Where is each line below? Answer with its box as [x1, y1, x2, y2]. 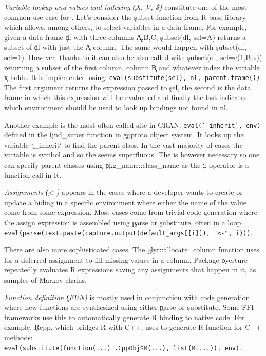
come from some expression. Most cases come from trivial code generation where [4, 207, 257, 217]
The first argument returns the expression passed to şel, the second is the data [4, 82, 251, 92]
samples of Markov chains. [4, 274, 87, 285]
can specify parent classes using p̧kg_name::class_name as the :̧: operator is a [4, 160, 249, 170]
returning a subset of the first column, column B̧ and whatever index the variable [4, 62, 260, 72]
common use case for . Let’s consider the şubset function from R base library [4, 11, 246, 22]
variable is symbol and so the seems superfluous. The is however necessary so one [4, 149, 260, 160]
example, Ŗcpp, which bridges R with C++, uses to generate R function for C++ [4, 322, 262, 332]
